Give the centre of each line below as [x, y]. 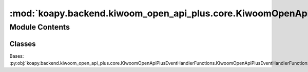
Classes [23, 44]
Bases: [17, 56]
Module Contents [40, 27]
